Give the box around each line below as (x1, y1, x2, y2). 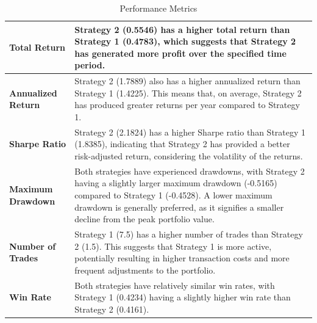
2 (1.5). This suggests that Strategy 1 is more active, (74, 239, 272, 252)
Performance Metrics (119, 2, 198, 14)
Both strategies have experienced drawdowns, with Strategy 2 (74, 164, 305, 177)
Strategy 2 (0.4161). (74, 302, 149, 315)
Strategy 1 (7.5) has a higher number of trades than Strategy (74, 228, 303, 241)
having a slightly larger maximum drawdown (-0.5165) (74, 176, 277, 189)
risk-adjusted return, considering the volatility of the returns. (74, 150, 303, 162)
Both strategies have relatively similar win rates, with (74, 278, 275, 291)
